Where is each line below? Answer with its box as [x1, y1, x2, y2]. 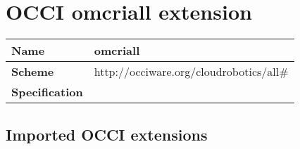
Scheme [11, 63, 54, 80]
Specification [11, 84, 83, 101]
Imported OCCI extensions [6, 123, 208, 145]
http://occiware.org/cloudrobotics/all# [94, 63, 289, 80]
